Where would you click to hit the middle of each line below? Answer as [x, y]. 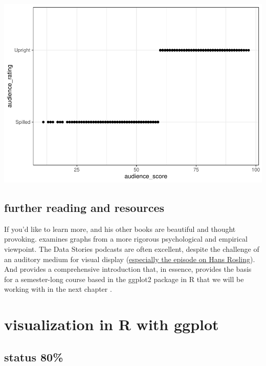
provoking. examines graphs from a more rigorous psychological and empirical [126, 239]
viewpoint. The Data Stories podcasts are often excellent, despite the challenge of [132, 249]
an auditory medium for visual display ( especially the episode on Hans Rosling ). [130, 259]
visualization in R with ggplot [112, 324]
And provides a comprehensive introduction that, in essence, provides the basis [128, 269]
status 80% [34, 357]
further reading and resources [84, 207]
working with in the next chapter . [58, 289]
